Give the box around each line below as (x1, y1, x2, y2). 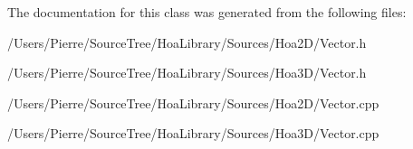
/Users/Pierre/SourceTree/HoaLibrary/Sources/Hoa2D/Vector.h (7, 33, 367, 51)
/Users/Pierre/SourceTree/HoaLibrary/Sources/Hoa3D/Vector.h (7, 63, 367, 82)
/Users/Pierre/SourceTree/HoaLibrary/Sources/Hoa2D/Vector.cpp (7, 93, 379, 112)
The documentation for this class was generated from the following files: (7, 3, 407, 21)
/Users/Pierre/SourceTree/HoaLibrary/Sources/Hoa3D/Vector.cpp (7, 124, 379, 143)
